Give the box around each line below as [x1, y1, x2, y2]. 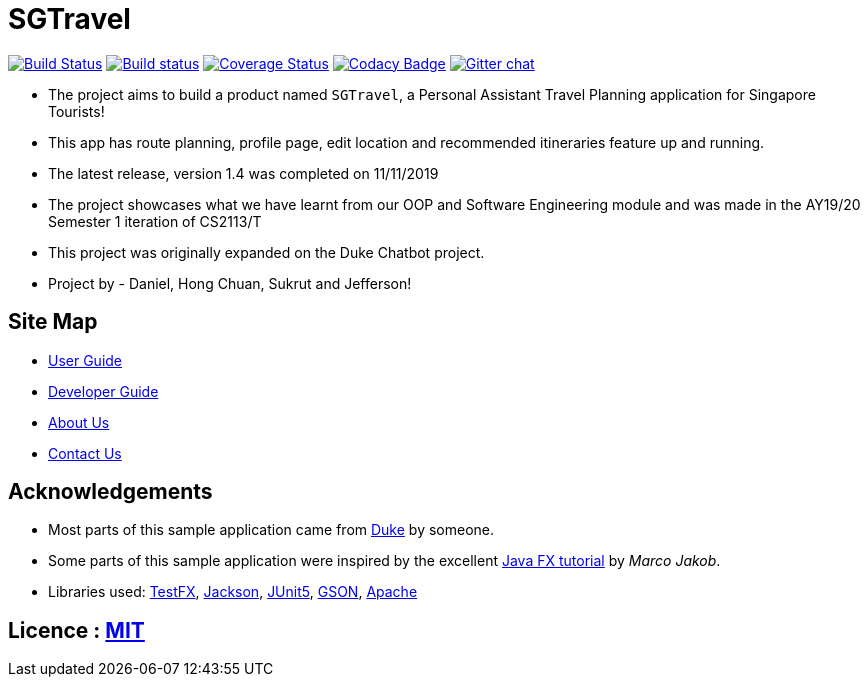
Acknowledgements [8, 479, 213, 505]
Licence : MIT [8, 617, 145, 643]
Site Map [8, 309, 98, 335]
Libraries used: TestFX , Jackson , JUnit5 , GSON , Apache [48, 583, 418, 601]
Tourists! [48, 102, 105, 120]
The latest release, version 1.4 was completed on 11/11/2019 [48, 164, 439, 182]
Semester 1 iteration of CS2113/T [48, 212, 262, 230]
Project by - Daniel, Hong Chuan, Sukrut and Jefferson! [48, 274, 412, 292]
